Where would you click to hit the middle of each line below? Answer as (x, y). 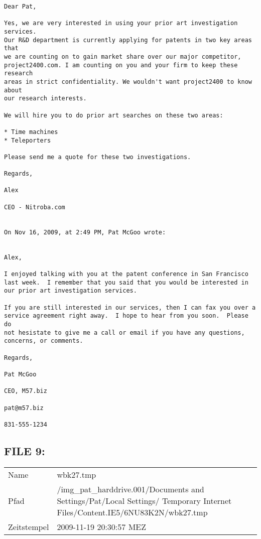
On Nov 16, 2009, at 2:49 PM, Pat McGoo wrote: (85, 232)
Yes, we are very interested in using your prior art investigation (121, 23)
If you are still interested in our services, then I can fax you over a (130, 307)
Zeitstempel (29, 526)
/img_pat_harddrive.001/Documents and (130, 489)
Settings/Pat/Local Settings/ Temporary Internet (144, 500)
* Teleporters (28, 140)
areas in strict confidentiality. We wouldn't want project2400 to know (128, 82)
